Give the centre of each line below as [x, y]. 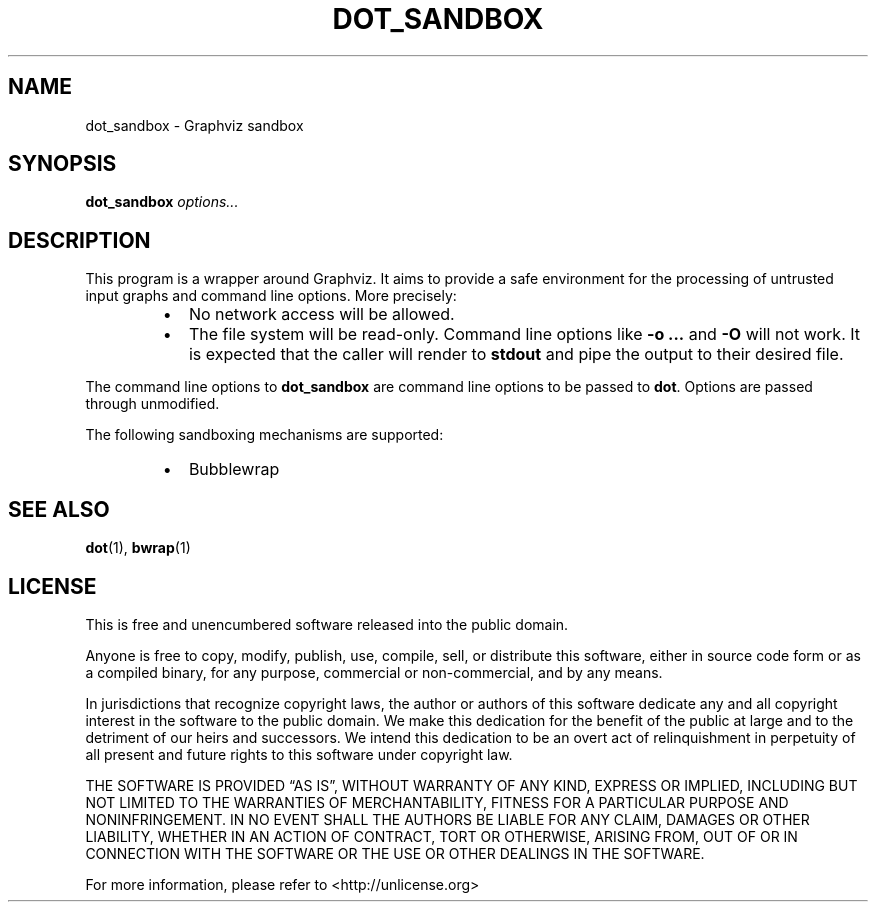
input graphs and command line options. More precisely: [271, 296]
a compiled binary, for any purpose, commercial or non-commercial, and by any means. [374, 672]
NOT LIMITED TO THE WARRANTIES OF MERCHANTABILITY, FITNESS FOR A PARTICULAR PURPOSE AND [437, 802]
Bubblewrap [234, 469]
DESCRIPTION [79, 240]
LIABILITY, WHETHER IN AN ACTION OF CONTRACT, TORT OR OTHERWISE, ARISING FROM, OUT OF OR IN [441, 836]
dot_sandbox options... [162, 202]
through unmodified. [152, 404]
